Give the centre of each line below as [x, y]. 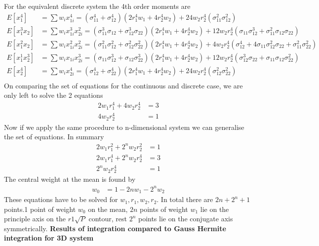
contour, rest [108, 219]
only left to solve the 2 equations [54, 95]
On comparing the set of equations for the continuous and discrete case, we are [123, 85]
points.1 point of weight [40, 209]
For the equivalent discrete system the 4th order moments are [97, 6]
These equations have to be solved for [61, 199]
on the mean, [108, 209]
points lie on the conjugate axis [185, 219]
